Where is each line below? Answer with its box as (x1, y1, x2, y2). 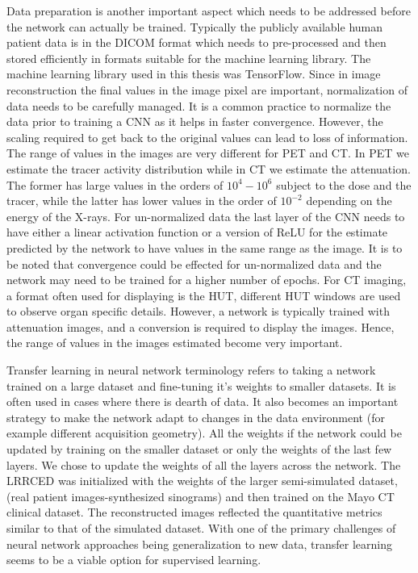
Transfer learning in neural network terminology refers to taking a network (6, 362, 376, 379)
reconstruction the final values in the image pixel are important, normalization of (6, 81, 408, 98)
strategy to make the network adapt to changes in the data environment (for (6, 408, 385, 425)
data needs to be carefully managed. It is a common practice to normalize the (6, 97, 391, 114)
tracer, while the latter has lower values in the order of (6, 192, 277, 209)
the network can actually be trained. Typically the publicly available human (6, 18, 383, 35)
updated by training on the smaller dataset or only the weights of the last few (6, 441, 392, 458)
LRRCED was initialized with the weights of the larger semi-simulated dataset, (6, 472, 398, 489)
